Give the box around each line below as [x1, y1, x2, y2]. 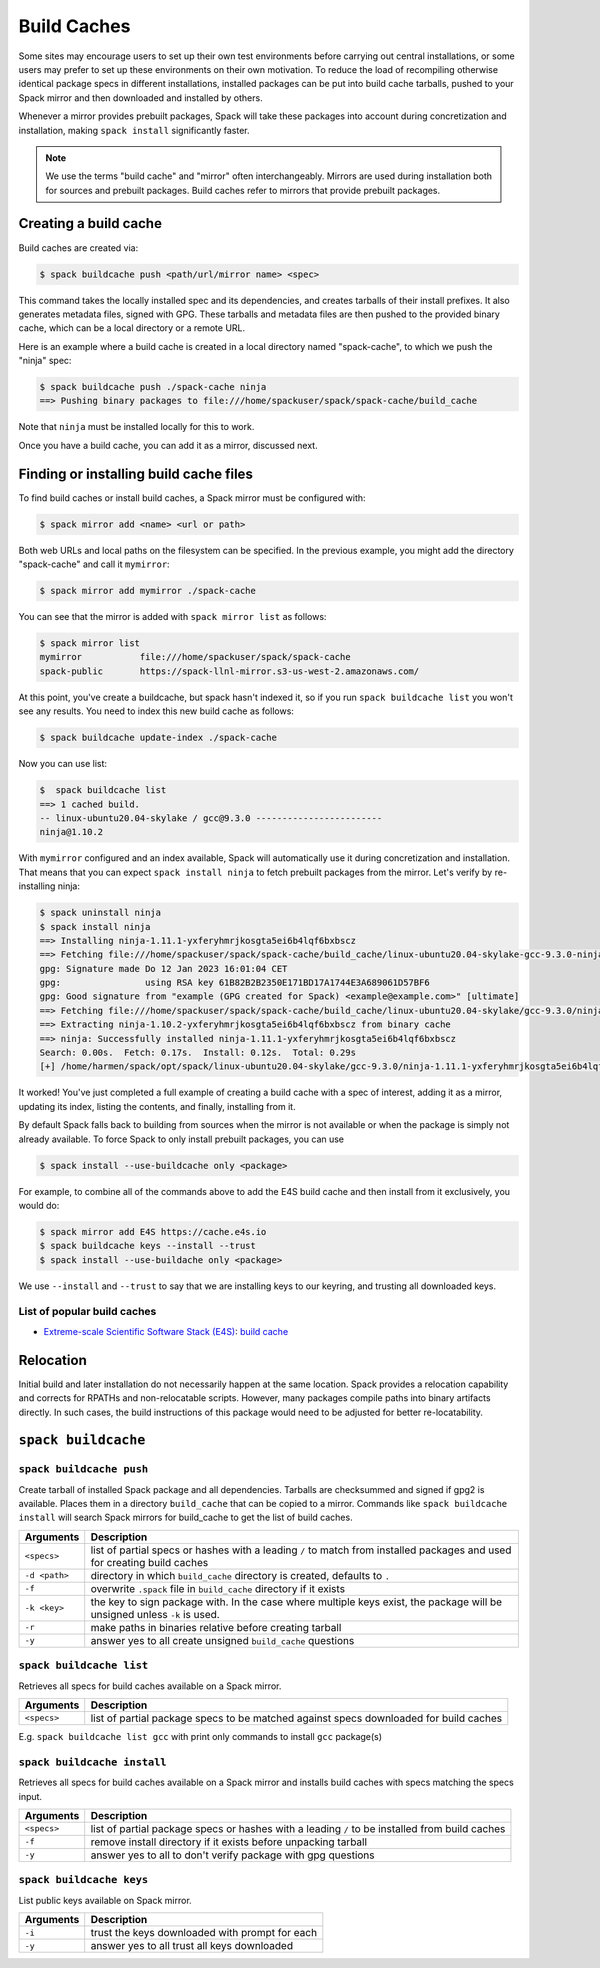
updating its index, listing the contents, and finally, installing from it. [18, 1100, 296, 1112]
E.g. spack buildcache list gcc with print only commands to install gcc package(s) [18, 1730, 383, 1742]
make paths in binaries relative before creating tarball [90, 1620, 342, 1634]
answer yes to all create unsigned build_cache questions [90, 1633, 355, 1647]
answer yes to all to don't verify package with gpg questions [90, 1848, 375, 1862]
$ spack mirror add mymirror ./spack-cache [39, 585, 257, 597]
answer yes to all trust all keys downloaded [90, 1939, 294, 1953]
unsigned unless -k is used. [90, 1607, 220, 1621]
